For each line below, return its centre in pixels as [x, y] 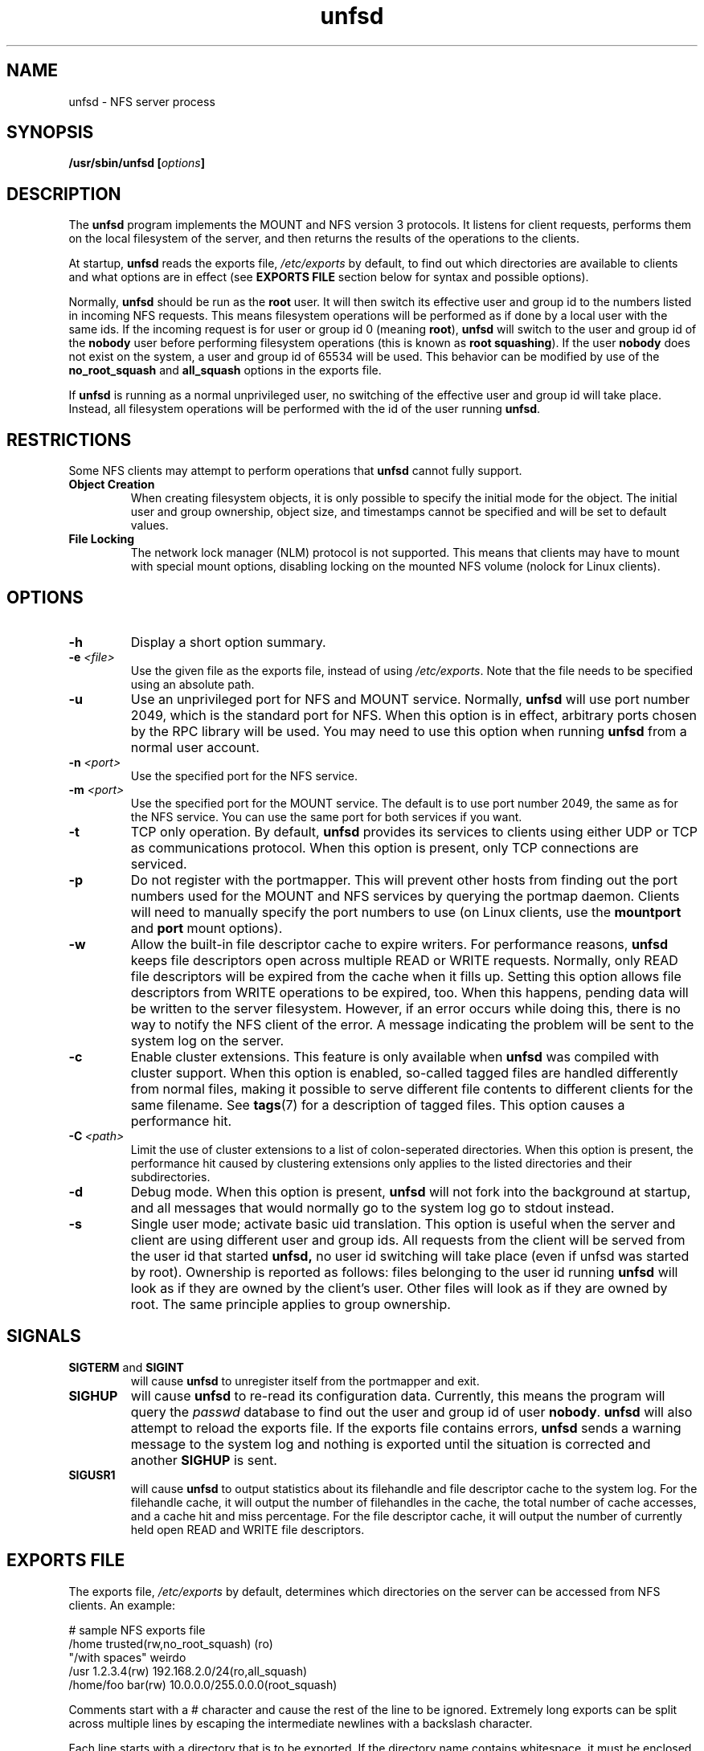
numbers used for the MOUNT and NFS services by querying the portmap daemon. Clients [405, 896]
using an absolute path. [192, 684]
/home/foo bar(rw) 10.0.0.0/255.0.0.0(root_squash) [203, 1684]
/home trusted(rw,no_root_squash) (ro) [171, 1643]
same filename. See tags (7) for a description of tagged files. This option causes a [378, 1105]
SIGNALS [44, 1336]
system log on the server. [207, 1040]
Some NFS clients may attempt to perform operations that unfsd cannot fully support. [295, 471]
